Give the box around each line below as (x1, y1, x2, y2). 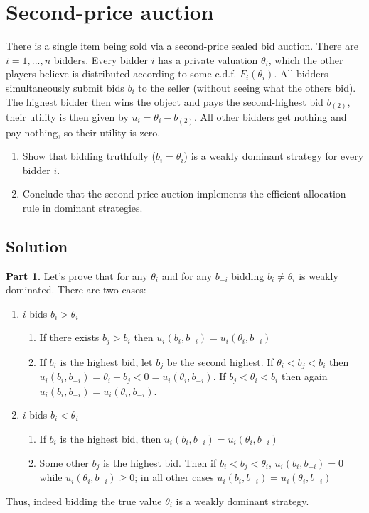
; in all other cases (134, 470, 214, 485)
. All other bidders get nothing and (194, 109, 347, 124)
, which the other (268, 52, 343, 67)
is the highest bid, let (60, 354, 153, 369)
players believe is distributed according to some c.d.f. (6, 66, 237, 81)
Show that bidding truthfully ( (22, 148, 156, 163)
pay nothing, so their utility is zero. (6, 124, 161, 139)
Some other (39, 455, 89, 470)
